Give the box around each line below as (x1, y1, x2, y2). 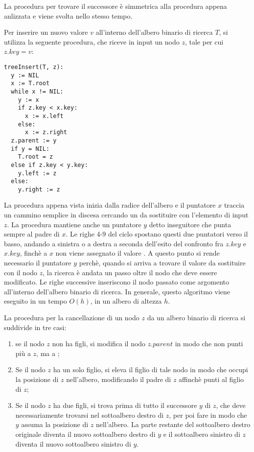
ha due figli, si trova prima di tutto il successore (53, 400, 197, 410)
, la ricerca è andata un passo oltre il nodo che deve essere (43, 267, 217, 277)
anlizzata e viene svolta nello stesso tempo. (4, 10, 133, 21)
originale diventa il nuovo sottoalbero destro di (15, 428, 156, 439)
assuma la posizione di (21, 419, 89, 429)
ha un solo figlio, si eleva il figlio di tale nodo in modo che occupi (53, 364, 248, 375)
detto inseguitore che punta (149, 219, 231, 229)
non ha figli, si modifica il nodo (52, 338, 146, 349)
